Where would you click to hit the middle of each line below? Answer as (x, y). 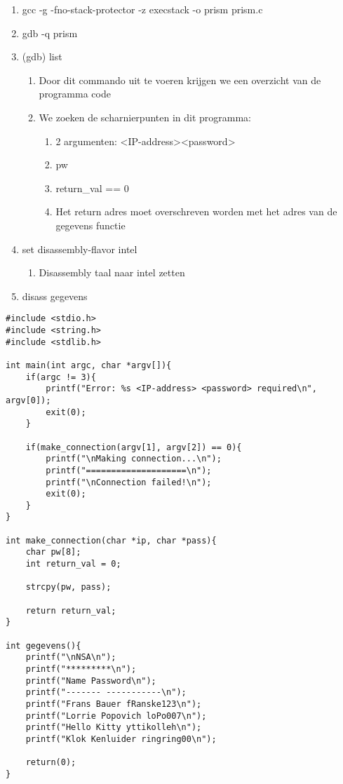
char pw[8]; (53, 552)
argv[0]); (28, 400)
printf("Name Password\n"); (91, 681)
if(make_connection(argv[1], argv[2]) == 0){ (134, 447)
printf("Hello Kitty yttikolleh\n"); (114, 728)
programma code (75, 94)
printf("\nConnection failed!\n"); (129, 482)
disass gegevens (55, 296)
